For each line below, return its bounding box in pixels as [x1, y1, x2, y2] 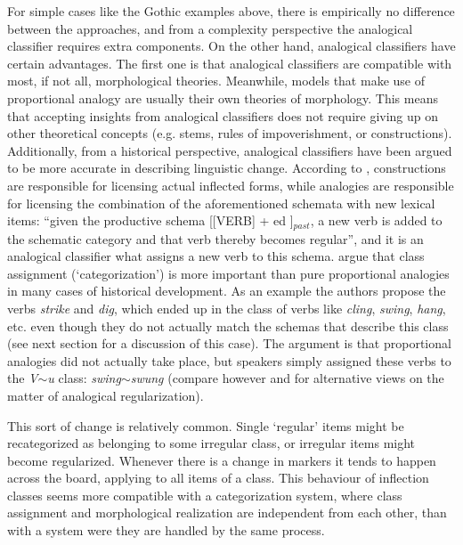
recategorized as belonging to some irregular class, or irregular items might [7, 434, 416, 452]
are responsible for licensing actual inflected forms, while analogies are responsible [7, 175, 454, 194]
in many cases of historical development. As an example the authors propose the [7, 281, 446, 300]
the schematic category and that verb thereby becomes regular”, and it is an [7, 229, 424, 248]
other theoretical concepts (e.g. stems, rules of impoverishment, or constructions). [7, 124, 452, 142]
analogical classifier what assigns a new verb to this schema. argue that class [7, 247, 425, 265]
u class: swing [47, 369, 121, 387]
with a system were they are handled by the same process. [7, 521, 325, 540]
